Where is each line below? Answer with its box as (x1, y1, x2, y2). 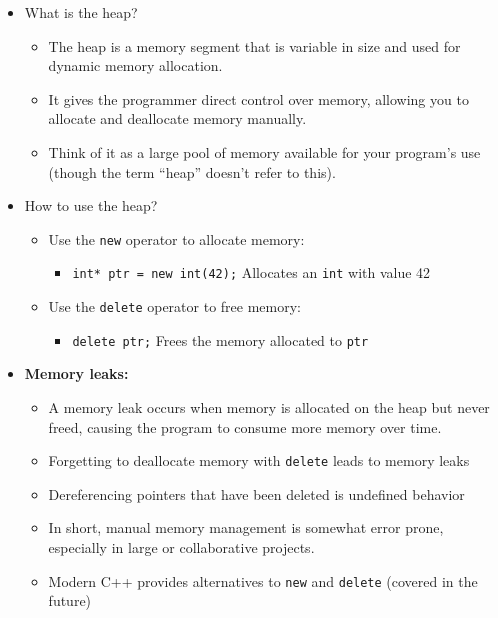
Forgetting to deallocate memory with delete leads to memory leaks (48, 450, 470, 471)
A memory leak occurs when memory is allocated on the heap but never (48, 396, 490, 417)
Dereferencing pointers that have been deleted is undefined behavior (48, 483, 465, 504)
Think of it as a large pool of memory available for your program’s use (48, 141, 481, 162)
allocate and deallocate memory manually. (48, 108, 307, 129)
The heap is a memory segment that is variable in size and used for (48, 35, 461, 56)
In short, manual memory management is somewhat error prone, (48, 517, 444, 538)
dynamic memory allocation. (48, 55, 223, 76)
